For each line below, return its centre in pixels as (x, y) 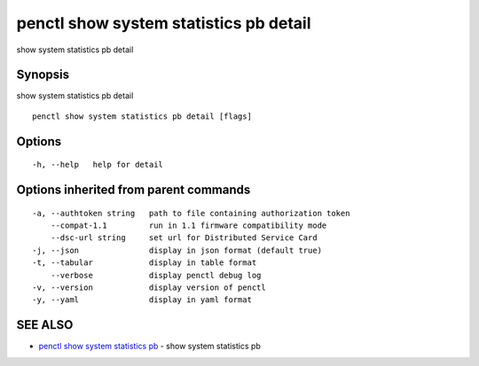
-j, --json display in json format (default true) (177, 250)
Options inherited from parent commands (133, 190)
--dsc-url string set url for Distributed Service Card (184, 238)
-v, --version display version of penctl (149, 288)
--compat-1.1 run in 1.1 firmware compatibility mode (188, 226)
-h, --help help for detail (98, 165)
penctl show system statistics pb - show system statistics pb (149, 347)
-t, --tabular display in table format (145, 263)
